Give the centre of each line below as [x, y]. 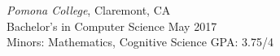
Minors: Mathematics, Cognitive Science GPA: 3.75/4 [140, 42]
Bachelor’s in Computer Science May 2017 [112, 26]
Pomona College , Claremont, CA [89, 10]
